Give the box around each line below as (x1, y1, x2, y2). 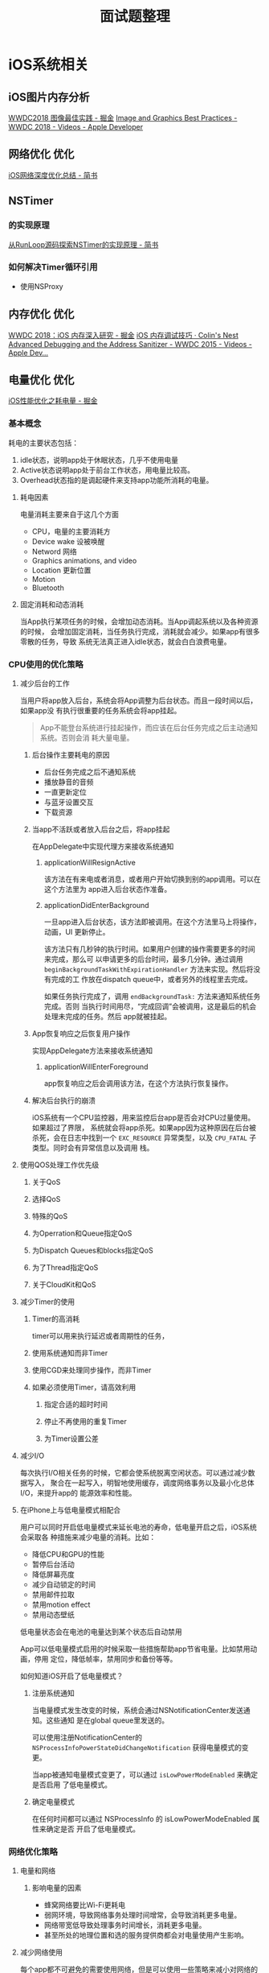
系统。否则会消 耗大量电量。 (39, 733, 134, 743)
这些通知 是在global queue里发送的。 (46, 1715, 169, 1725)
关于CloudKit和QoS (31, 1280, 96, 1290)
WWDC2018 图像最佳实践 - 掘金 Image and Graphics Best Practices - (8, 114, 238, 122)
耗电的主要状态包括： (8, 438, 79, 448)
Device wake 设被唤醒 (31, 536, 105, 546)
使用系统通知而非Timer (31, 1348, 108, 1358)
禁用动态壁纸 (31, 1610, 75, 1620)
